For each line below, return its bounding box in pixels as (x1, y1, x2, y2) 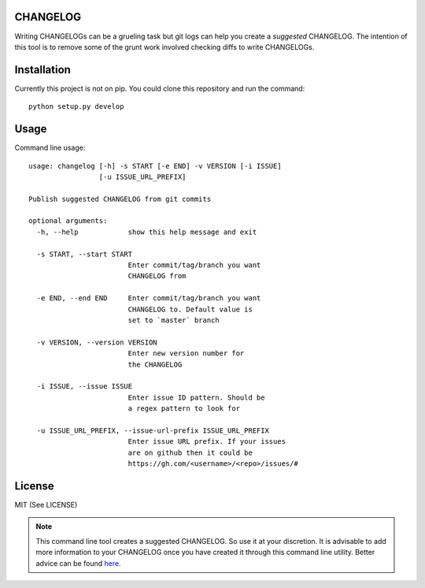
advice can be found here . (35, 558, 121, 568)
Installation (14, 63, 71, 76)
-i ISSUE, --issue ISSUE (36, 382, 133, 391)
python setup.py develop (28, 102, 124, 111)
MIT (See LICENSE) (14, 500, 78, 509)
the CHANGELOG (128, 359, 183, 369)
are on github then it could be (128, 448, 253, 457)
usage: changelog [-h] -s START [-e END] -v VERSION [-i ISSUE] (28, 162, 283, 170)
